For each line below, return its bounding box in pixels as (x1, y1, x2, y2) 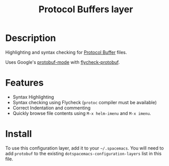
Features (5, 77, 44, 89)
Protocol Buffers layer (38, 4, 133, 15)
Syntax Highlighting (12, 93, 55, 100)
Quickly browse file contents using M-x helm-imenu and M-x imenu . (12, 110, 152, 116)
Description (5, 32, 56, 44)
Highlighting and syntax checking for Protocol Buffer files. (5, 49, 127, 55)
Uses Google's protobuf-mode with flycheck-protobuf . (5, 59, 120, 65)
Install (5, 128, 32, 140)
